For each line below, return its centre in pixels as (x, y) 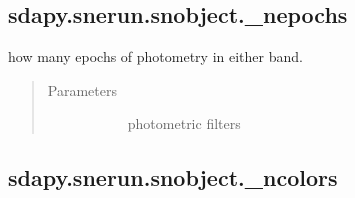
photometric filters (184, 123)
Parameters (82, 89)
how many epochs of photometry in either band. (155, 56)
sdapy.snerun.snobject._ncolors (173, 177)
